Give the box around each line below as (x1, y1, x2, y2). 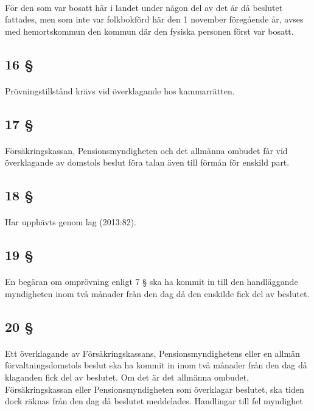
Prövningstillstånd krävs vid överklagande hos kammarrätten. (5, 84, 235, 97)
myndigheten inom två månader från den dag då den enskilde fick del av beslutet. (5, 287, 310, 300)
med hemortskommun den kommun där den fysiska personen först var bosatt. (5, 24, 294, 37)
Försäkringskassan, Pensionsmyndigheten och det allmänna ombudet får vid (5, 144, 288, 156)
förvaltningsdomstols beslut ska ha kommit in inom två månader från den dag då (5, 359, 307, 371)
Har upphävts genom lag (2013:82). (5, 216, 136, 228)
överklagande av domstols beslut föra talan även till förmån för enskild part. (5, 156, 290, 169)
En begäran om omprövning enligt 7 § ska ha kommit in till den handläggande (5, 275, 298, 288)
